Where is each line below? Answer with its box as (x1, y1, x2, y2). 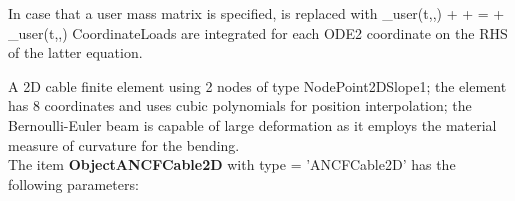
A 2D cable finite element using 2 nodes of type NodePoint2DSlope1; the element (8, 75, 507, 96)
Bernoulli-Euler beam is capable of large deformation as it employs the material (8, 114, 497, 135)
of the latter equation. (8, 42, 143, 63)
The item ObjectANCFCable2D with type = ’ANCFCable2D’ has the (8, 154, 456, 175)
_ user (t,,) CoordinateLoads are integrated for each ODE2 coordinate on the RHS (8, 22, 508, 43)
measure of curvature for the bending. (8, 134, 240, 155)
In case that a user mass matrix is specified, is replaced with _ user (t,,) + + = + (8, 3, 505, 23)
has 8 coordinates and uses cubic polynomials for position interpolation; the (8, 95, 472, 116)
